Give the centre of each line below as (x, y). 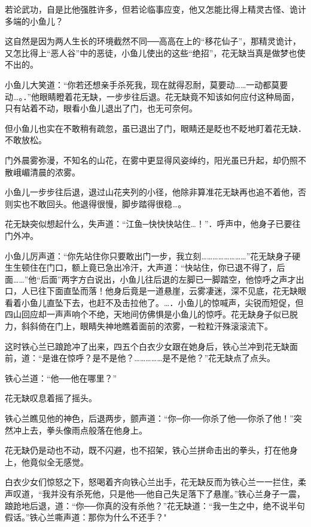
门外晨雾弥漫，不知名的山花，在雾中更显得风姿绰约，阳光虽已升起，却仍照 (151, 160)
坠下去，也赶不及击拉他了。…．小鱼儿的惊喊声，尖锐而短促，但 (179, 302)
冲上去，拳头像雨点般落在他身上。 (80, 430)
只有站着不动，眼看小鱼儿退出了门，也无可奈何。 (101, 108)
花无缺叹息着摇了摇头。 (51, 398)
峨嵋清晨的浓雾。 (46, 172)
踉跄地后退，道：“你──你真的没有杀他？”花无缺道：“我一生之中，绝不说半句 (155, 505)
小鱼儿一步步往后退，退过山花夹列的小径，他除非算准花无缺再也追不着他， (151, 192)
